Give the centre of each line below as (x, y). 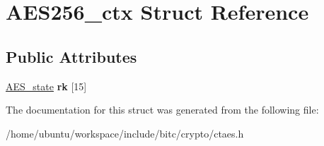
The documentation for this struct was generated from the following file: (162, 110)
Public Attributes (71, 56)
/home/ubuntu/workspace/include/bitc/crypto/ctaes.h (125, 133)
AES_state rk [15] (46, 86)
